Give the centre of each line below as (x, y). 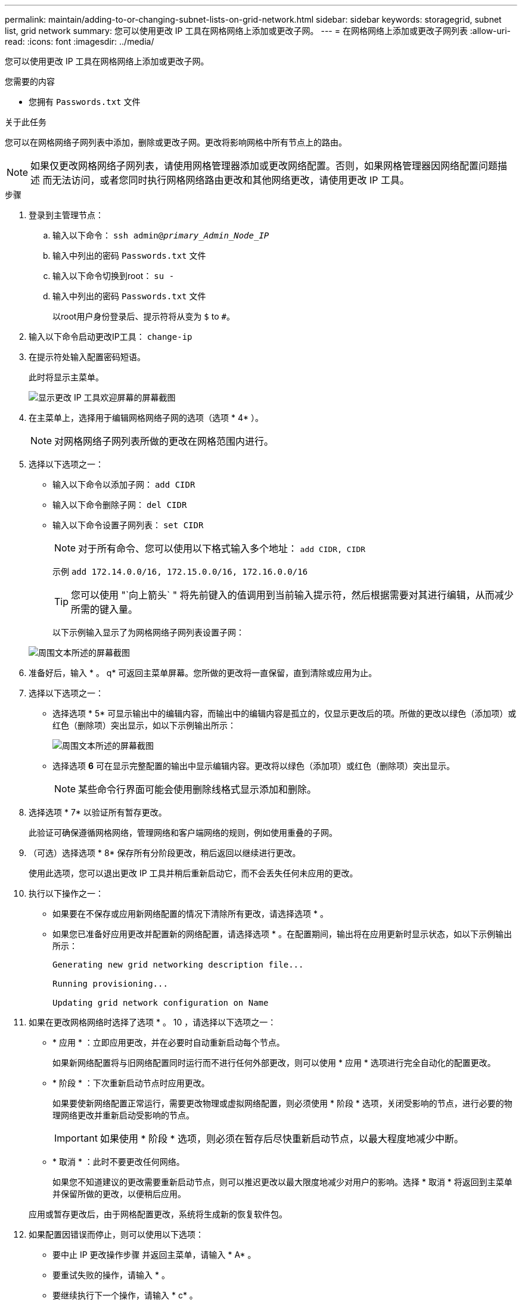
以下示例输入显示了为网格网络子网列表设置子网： (148, 632)
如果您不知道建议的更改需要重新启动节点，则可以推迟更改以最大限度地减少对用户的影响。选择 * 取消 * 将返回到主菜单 (282, 1182)
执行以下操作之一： (66, 893)
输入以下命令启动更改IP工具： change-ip (111, 337)
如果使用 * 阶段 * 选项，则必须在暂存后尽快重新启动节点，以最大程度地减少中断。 (282, 1139)
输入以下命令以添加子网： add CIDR (124, 484)
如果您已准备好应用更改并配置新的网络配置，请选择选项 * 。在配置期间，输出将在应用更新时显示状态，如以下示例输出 (282, 934)
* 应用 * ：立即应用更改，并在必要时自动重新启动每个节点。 (169, 1042)
